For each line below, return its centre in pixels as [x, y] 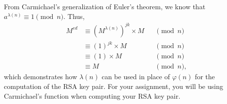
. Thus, [74, 16]
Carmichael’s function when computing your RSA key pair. [92, 95]
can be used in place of [136, 77]
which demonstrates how [41, 77]
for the [205, 77]
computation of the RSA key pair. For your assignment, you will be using [113, 86]
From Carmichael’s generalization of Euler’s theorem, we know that [105, 6]
